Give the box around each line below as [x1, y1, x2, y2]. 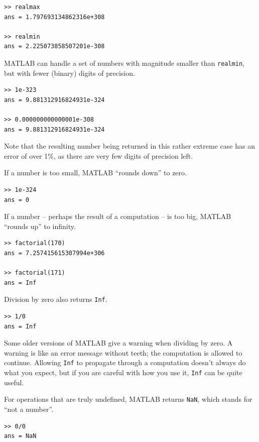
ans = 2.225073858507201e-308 [4, 43, 105, 50]
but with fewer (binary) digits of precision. [4, 67, 135, 78]
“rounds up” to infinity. [4, 220, 76, 231]
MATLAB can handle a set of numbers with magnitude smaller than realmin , [4, 57, 244, 68]
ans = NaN [4, 432, 37, 440]
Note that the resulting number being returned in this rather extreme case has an [4, 141, 255, 151]
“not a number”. [4, 403, 54, 414]
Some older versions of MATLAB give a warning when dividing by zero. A [4, 338, 233, 348]
